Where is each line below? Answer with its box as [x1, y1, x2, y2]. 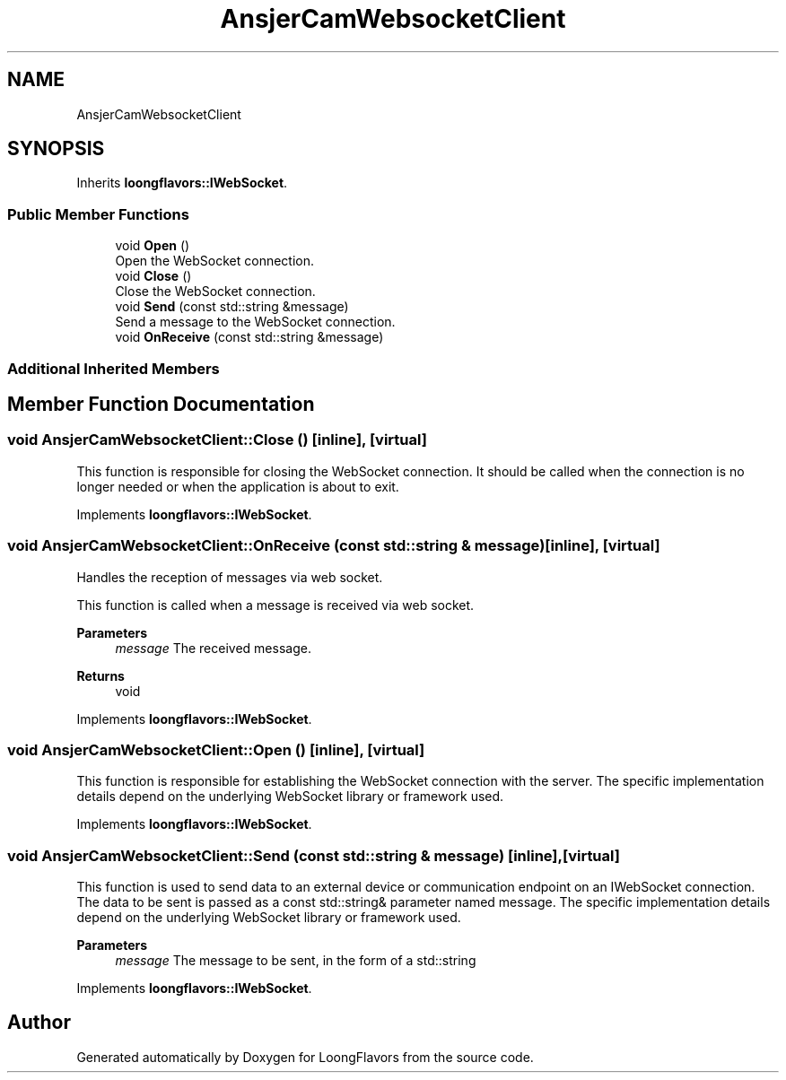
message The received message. [115, 640, 311, 656]
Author [7, 1011, 71, 1034]
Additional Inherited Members [7, 359, 220, 378]
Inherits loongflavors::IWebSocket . [76, 175, 288, 191]
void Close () [115, 268, 192, 284]
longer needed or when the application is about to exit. [76, 478, 399, 494]
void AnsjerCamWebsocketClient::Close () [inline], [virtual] [7, 431, 427, 449]
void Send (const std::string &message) [115, 299, 349, 315]
